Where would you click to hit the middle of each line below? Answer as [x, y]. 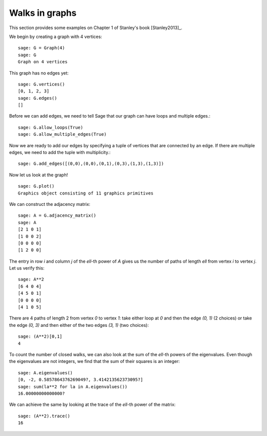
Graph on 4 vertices [43, 62]
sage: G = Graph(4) [42, 48]
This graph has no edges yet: [39, 73]
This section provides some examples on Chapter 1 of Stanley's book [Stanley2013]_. [96, 28]
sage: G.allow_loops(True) [51, 127]
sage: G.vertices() [42, 84]
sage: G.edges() [38, 98]
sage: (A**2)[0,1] [40, 337]
